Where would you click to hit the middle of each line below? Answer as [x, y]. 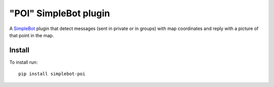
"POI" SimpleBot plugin [60, 13]
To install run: [24, 62]
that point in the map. [32, 35]
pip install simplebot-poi [52, 74]
